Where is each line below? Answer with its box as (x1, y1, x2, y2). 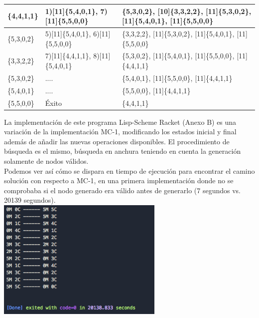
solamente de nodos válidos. (4, 155, 89, 166)
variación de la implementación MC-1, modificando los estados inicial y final (4, 126, 237, 137)
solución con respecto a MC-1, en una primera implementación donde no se (4, 175, 234, 186)
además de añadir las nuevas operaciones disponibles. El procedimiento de (4, 136, 230, 146)
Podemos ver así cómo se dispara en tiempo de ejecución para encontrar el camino (4, 165, 255, 176)
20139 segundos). (4, 195, 56, 205)
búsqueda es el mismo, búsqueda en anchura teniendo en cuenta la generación (4, 146, 241, 156)
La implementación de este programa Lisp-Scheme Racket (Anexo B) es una (4, 116, 237, 127)
